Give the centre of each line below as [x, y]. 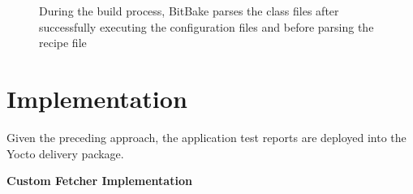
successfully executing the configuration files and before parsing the [206, 26]
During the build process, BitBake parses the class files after [189, 11]
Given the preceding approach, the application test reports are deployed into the [206, 137]
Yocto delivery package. [65, 153]
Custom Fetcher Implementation [99, 181]
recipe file [63, 43]
